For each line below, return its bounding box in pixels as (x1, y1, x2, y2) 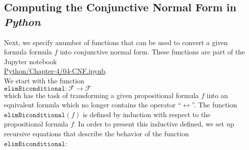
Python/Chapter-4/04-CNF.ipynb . (4, 66, 107, 76)
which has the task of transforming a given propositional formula (4, 90, 199, 100)
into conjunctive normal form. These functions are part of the (60, 47, 245, 57)
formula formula (4, 47, 52, 57)
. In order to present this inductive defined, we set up (74, 119, 234, 129)
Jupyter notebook (4, 56, 57, 66)
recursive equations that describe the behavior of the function (4, 128, 189, 138)
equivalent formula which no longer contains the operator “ (4, 100, 181, 110)
